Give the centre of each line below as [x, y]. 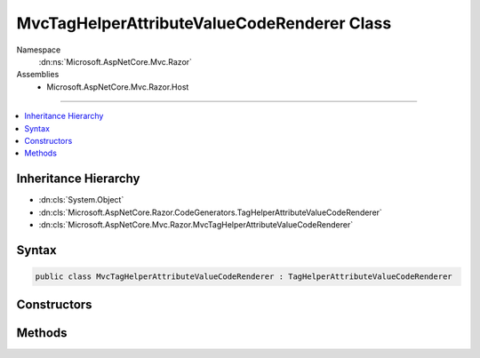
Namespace [39, 50]
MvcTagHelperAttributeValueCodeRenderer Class [204, 23]
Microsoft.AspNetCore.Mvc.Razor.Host [118, 87]
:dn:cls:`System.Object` [81, 200]
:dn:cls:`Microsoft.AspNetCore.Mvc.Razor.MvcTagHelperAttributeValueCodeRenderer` [196, 224]
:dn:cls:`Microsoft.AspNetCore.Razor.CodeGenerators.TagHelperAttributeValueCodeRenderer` [210, 212]
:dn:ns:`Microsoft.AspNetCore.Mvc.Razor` [116, 61]
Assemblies [38, 75]
